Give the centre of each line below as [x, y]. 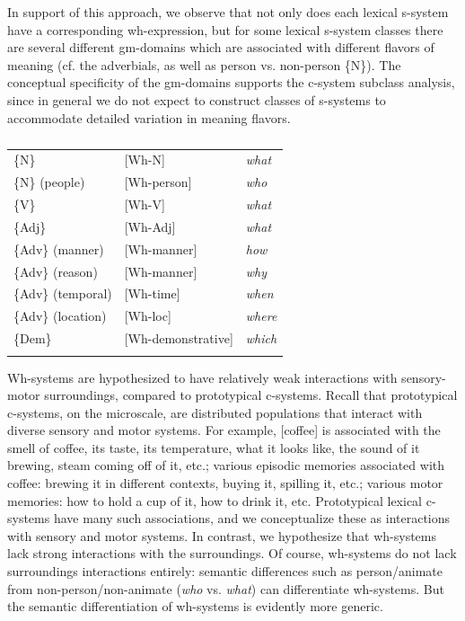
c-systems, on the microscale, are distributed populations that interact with [215, 412]
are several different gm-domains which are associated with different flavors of [221, 47]
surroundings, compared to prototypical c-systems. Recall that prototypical [251, 395]
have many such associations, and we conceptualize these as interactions [252, 518]
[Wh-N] [145, 160]
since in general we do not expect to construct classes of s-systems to [197, 99]
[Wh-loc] [148, 316]
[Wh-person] [158, 182]
